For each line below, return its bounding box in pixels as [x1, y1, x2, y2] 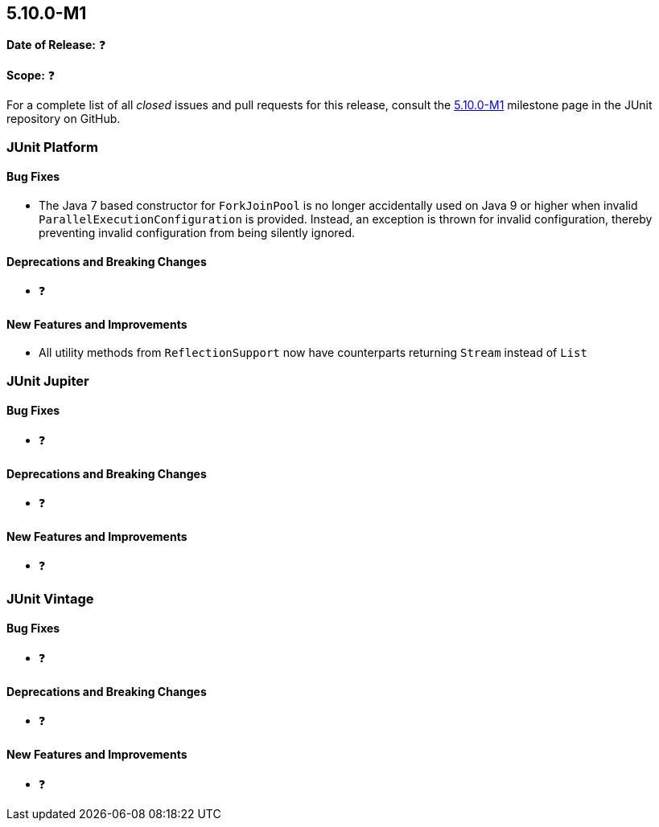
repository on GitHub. [6, 112, 121, 126]
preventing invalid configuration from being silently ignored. [39, 226, 356, 240]
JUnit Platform [6, 138, 98, 155]
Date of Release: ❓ [6, 38, 106, 52]
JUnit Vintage [6, 590, 94, 607]
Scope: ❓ [6, 68, 56, 83]
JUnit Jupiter [6, 372, 89, 389]
